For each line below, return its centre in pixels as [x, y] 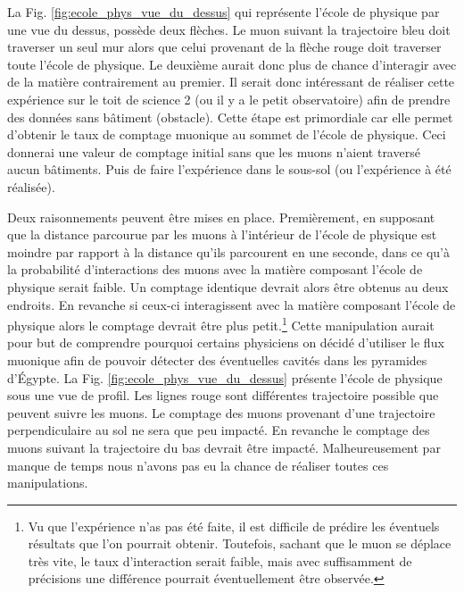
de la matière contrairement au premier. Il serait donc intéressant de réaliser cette [231, 82]
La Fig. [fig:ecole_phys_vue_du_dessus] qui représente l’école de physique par [224, 12]
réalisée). [31, 186]
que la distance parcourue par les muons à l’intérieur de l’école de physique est [222, 234]
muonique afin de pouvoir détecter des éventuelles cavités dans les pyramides [217, 359]
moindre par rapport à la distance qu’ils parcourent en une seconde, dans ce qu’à [229, 251]
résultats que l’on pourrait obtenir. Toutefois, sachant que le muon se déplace [240, 543]
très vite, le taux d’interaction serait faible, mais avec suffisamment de [220, 560]
